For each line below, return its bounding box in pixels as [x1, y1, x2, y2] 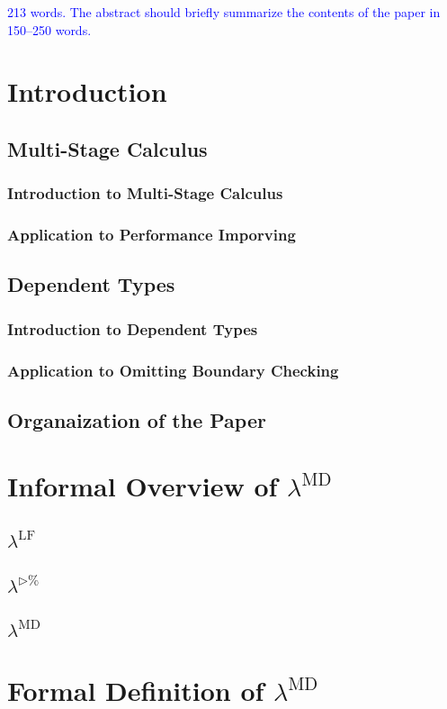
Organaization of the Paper [7, 405, 266, 433]
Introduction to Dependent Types [7, 317, 258, 340]
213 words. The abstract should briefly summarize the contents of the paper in [7, 3, 441, 21]
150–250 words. [7, 20, 92, 39]
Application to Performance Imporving [7, 223, 296, 246]
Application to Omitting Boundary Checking [7, 359, 339, 381]
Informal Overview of [7, 468, 278, 504]
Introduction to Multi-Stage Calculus [7, 182, 283, 205]
